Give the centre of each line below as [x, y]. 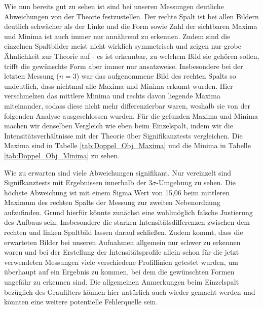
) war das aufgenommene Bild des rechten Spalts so [156, 76]
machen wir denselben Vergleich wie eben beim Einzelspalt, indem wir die [119, 126]
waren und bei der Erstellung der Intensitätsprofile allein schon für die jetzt [122, 252]
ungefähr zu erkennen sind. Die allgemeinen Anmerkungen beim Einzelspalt [122, 282]
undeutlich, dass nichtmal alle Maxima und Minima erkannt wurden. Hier [119, 85]
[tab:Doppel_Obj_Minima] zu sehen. [62, 155]
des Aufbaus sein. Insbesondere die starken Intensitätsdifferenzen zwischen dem [127, 222]
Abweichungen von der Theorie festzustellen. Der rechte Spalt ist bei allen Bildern [131, 16]
